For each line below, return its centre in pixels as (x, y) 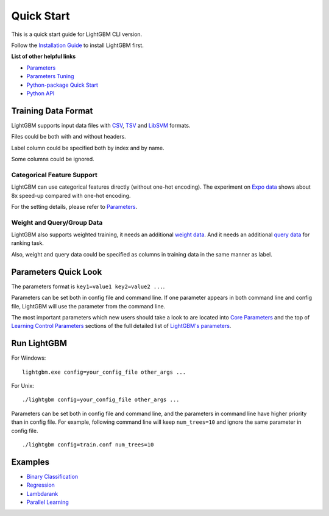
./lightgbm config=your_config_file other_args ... (101, 400)
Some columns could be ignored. (53, 159)
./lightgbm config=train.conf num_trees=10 (88, 445)
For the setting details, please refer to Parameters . (74, 206)
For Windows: (29, 358)
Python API (41, 93)
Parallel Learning (48, 502)
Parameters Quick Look (57, 272)
